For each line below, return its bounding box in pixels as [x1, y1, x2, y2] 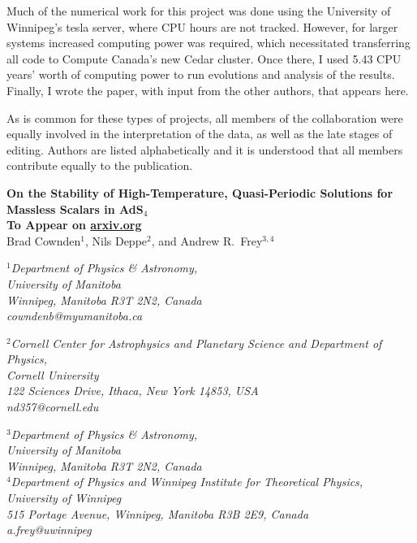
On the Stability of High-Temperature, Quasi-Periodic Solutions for [6, 184, 393, 201]
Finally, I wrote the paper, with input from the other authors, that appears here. [6, 81, 409, 98]
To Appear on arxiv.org [6, 216, 142, 233]
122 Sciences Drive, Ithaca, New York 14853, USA [6, 382, 259, 399]
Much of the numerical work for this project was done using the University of [6, 2, 391, 19]
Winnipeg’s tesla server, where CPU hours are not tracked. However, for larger [6, 18, 398, 35]
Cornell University [6, 366, 99, 383]
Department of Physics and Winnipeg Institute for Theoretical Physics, [11, 473, 363, 490]
